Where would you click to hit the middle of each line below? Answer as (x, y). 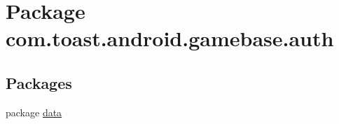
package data (34, 112)
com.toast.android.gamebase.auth (170, 38)
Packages (39, 82)
